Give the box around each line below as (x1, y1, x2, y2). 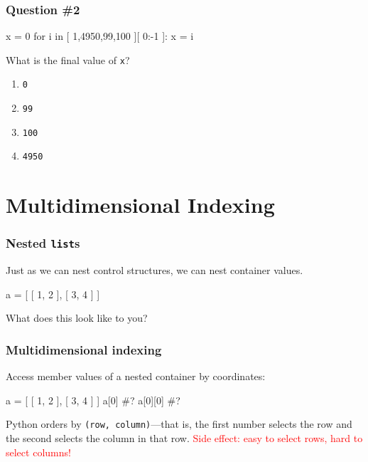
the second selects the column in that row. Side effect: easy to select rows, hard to (6, 431, 363, 446)
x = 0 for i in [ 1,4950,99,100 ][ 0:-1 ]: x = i (6, 28, 194, 43)
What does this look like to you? (6, 310, 148, 325)
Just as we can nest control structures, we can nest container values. (6, 263, 303, 278)
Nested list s (6, 234, 80, 252)
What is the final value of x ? (6, 52, 130, 67)
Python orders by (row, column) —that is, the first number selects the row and (6, 416, 352, 431)
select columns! (6, 444, 71, 459)
